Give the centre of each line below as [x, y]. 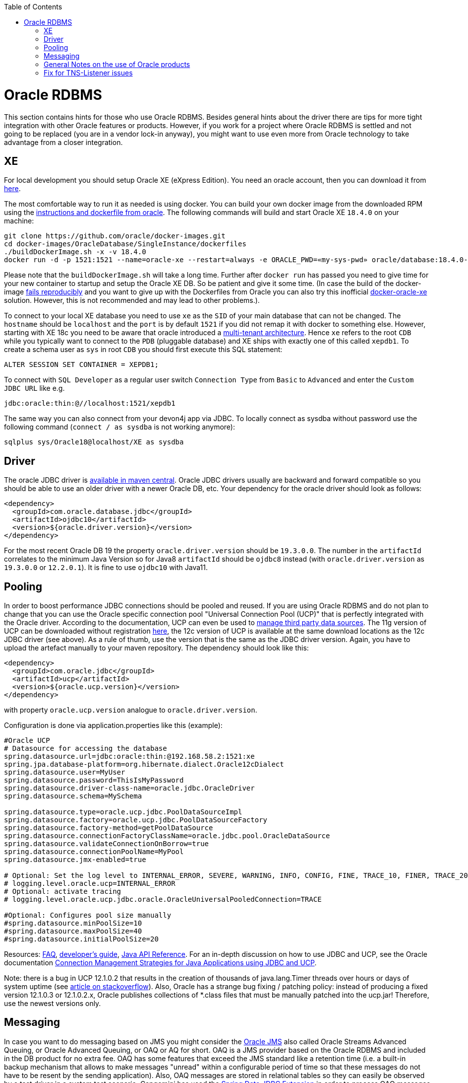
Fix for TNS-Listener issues [88, 73]
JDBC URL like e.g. [34, 388]
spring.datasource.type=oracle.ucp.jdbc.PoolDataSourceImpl [123, 812]
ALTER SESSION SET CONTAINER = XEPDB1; [81, 365]
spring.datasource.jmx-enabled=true [75, 860]
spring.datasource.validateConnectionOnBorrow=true [107, 844]
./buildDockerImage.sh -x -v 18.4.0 [75, 252]
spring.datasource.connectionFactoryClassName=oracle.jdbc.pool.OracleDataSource [167, 836]
